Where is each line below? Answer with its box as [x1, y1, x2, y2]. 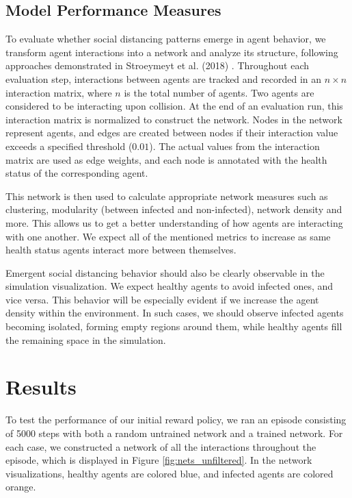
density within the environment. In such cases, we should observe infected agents [5, 306, 344, 320]
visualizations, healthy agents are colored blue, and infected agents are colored [5, 466, 334, 480]
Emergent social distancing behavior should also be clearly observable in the [5, 265, 325, 279]
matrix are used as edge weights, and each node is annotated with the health [5, 152, 327, 166]
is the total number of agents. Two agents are [124, 85, 314, 99]
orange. [5, 480, 36, 494]
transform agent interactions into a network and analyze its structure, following [5, 45, 338, 59]
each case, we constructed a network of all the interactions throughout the [5, 439, 316, 453]
